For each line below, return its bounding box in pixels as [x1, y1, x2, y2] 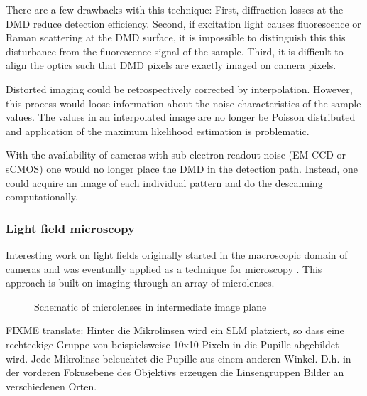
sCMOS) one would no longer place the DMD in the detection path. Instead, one [6, 161, 358, 176]
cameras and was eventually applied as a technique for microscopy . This [6, 261, 322, 276]
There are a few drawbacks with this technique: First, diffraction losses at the [6, 2, 344, 16]
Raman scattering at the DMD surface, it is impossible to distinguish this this [6, 30, 346, 45]
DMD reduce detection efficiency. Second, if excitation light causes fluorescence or [6, 16, 361, 31]
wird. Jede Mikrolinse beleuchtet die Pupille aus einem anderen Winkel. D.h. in [6, 350, 351, 365]
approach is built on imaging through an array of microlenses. [6, 275, 275, 290]
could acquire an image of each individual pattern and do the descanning [6, 175, 323, 190]
